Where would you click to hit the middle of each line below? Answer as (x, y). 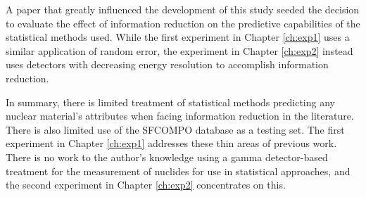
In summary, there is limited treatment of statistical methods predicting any (170, 102)
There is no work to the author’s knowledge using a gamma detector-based (167, 157)
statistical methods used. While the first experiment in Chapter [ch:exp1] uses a (178, 37)
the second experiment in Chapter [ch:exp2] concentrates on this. (146, 185)
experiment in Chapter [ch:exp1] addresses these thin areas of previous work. (171, 143)
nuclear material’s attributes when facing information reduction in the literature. (180, 116)
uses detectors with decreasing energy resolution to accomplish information (167, 64)
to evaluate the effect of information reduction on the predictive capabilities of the (183, 23)
